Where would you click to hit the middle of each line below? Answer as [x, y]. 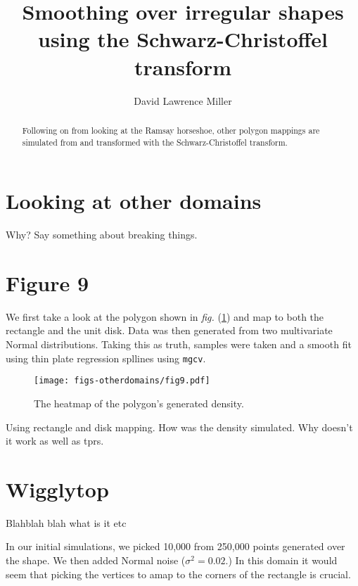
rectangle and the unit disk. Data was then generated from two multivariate [169, 330]
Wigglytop [57, 489]
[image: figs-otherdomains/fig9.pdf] [122, 381]
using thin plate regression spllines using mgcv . [106, 358]
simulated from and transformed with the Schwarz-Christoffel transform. [155, 142]
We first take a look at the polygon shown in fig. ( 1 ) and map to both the [165, 316]
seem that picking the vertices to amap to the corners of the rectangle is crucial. [178, 574]
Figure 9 [47, 282]
